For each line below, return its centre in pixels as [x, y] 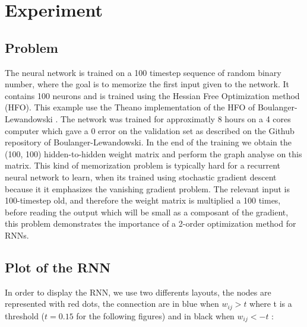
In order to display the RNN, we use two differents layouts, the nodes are [138, 292]
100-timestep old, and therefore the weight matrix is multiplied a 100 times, [143, 200]
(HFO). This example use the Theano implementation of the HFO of [130, 107]
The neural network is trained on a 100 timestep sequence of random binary [143, 72]
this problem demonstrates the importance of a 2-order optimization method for [151, 223]
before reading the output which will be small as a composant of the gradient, [147, 212]
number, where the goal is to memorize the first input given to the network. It [147, 84]
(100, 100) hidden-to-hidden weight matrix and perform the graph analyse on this [153, 153]
